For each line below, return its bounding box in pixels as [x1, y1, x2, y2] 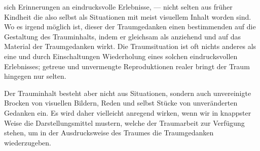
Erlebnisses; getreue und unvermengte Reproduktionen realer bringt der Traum [4, 61, 250, 71]
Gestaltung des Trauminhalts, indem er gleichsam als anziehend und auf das [4, 31, 241, 41]
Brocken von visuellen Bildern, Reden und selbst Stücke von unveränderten [4, 97, 238, 108]
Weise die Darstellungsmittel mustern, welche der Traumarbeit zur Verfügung [4, 117, 245, 128]
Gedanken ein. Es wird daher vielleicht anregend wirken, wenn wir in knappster [4, 107, 251, 118]
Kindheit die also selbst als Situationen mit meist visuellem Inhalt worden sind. [4, 11, 251, 22]
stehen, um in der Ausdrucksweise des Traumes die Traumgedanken [4, 127, 214, 138]
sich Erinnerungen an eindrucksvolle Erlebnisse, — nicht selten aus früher [4, 2, 233, 12]
